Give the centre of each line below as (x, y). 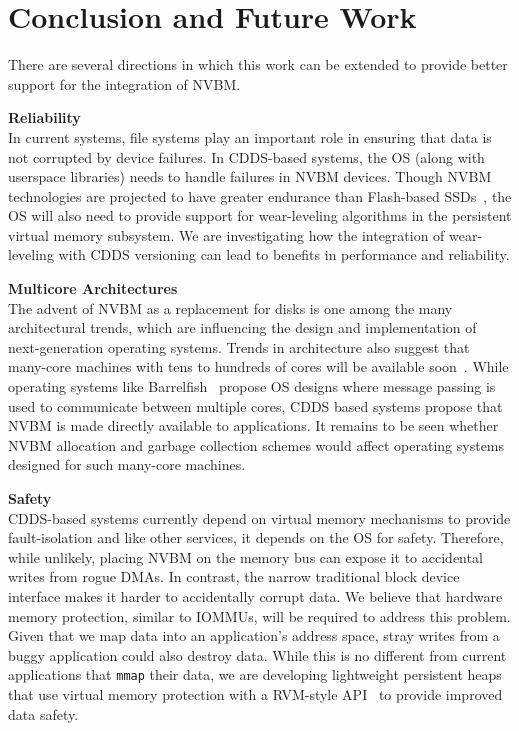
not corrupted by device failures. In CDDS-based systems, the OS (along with (246, 156)
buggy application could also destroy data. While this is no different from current (257, 654)
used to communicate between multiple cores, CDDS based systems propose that (255, 405)
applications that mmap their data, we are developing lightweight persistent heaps (255, 674)
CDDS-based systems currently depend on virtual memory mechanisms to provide (259, 517)
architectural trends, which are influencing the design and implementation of (242, 327)
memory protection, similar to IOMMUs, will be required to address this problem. (259, 615)
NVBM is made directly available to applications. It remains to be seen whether (253, 425)
